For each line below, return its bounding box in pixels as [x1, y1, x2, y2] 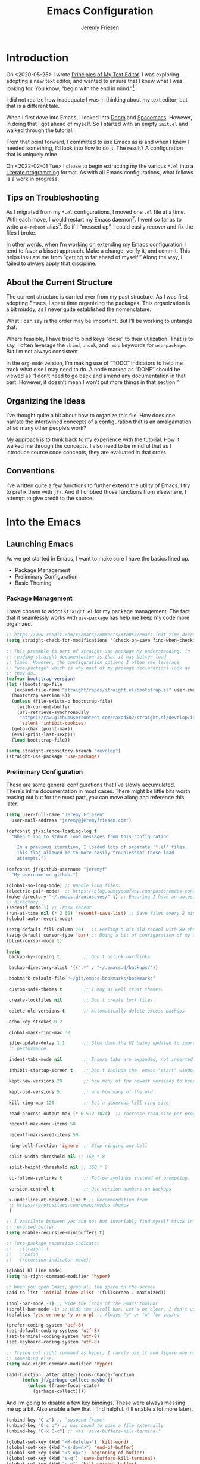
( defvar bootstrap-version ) [6, 676, 76, 682]
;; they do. [6, 671, 36, 676]
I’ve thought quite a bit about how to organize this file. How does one [6, 412, 176, 419]
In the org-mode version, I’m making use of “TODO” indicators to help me [6, 359, 183, 367]
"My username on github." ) [11, 872, 79, 878]
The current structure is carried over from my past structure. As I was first [6, 293, 188, 300]
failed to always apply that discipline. [6, 260, 97, 267]
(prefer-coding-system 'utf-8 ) [6, 1322, 84, 1328]
